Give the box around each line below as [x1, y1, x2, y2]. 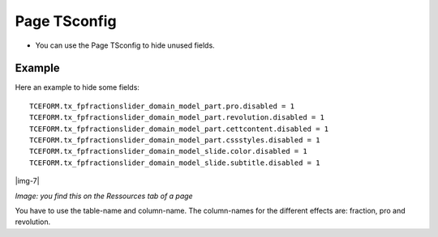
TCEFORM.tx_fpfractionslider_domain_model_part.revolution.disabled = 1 [29, 113, 324, 122]
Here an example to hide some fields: [15, 83, 140, 92]
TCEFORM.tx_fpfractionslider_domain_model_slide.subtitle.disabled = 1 [29, 158, 320, 167]
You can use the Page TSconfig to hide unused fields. [35, 40, 215, 50]
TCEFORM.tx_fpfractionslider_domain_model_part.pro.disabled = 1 [29, 101, 295, 111]
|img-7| [15, 176, 40, 186]
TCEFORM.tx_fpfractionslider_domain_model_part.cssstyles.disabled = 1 [29, 136, 320, 145]
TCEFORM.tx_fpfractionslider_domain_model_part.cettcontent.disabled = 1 [29, 124, 329, 133]
